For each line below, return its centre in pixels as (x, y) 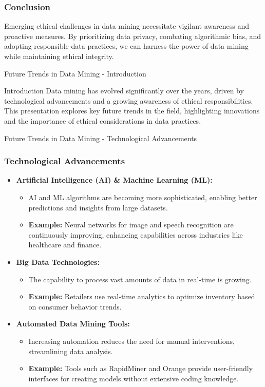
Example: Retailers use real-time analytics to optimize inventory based (142, 296)
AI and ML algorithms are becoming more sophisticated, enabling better (143, 197)
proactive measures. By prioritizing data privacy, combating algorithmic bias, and (133, 36)
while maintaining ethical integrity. (59, 56)
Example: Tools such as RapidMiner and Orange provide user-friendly (141, 368)
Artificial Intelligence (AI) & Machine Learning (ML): (114, 180)
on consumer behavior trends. (75, 306)
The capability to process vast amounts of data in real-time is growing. (140, 279)
